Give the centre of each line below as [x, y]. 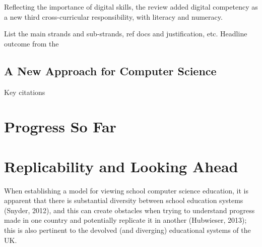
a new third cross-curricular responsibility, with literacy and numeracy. [113, 16]
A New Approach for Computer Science [110, 70]
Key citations [25, 92]
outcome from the [31, 43]
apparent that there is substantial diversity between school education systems [124, 200]
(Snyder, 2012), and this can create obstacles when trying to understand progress [129, 210]
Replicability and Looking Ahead [121, 166]
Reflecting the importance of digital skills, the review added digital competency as [131, 7]
